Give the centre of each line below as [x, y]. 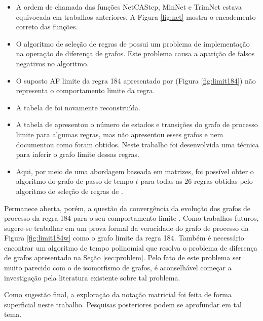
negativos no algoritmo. [52, 63]
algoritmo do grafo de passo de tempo [75, 181]
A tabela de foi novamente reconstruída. [78, 107]
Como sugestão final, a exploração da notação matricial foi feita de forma [118, 294]
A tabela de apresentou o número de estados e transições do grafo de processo [137, 124]
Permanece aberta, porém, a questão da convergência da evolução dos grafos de [127, 208]
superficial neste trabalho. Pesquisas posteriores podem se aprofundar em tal [123, 304]
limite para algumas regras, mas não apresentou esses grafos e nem [120, 134]
